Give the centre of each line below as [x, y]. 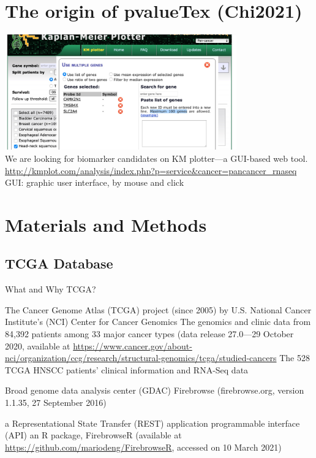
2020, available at [38, 345]
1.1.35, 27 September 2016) [56, 403]
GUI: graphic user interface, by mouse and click [95, 182]
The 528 [295, 358]
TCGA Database [59, 263]
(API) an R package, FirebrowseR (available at [93, 435]
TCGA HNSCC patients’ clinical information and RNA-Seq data [127, 369]
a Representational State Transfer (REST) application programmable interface [152, 423]
